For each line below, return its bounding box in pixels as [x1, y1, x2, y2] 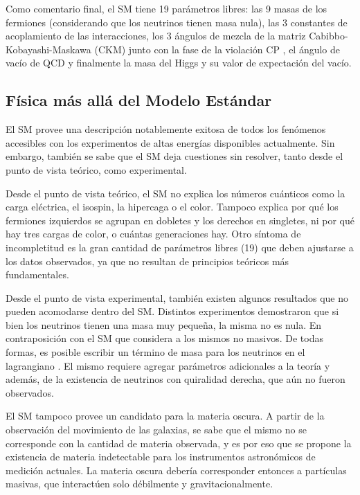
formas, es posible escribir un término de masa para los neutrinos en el [6, 345, 305, 359]
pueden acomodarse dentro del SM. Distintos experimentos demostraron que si [6, 304, 339, 318]
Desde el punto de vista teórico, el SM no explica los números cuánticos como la [6, 186, 345, 200]
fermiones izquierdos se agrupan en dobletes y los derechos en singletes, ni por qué [6, 213, 354, 227]
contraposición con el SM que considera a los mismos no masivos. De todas [6, 331, 323, 345]
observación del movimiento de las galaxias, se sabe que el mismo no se [6, 422, 307, 437]
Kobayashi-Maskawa [6, 42, 91, 56]
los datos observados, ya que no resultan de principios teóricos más [6, 253, 289, 268]
